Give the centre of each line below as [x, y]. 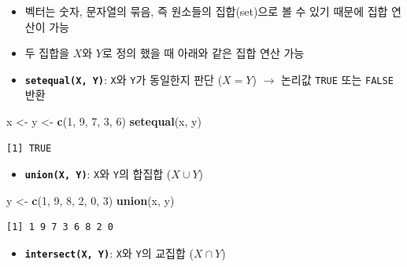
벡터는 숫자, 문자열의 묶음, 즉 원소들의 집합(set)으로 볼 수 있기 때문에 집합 [206, 11]
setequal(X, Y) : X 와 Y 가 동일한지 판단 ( [124, 79]
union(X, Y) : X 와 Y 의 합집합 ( [98, 174]
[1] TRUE [29, 148]
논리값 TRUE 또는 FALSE [337, 79]
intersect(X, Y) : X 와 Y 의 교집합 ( [109, 253]
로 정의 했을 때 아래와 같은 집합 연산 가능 [203, 53]
